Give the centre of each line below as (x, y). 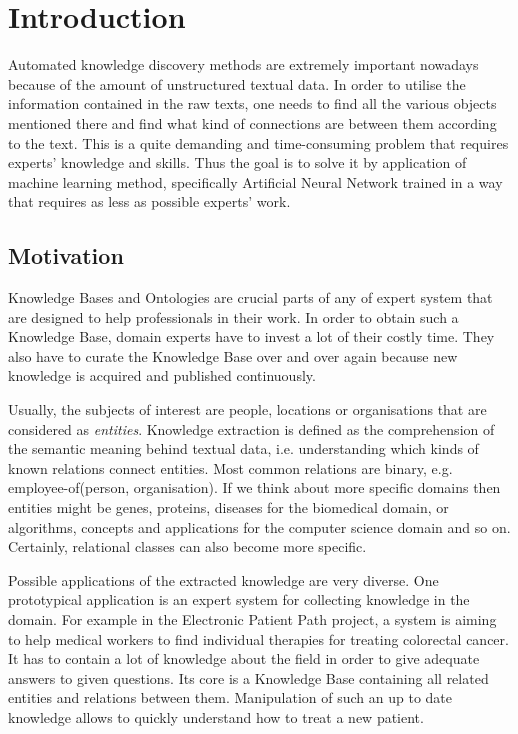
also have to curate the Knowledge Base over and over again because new (233, 355)
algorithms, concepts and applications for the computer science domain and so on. (259, 526)
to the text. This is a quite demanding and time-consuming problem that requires (258, 142)
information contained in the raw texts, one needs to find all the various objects (252, 103)
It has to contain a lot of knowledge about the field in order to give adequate (244, 658)
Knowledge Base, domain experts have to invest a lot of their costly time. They (251, 336)
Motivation (66, 255)
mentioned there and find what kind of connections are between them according (252, 122)
